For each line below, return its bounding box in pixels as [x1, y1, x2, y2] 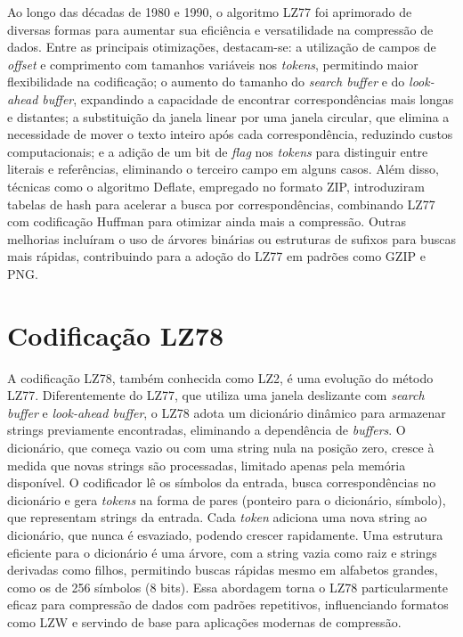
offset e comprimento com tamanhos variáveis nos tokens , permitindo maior [7, 54, 418, 73]
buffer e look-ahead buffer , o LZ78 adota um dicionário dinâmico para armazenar [7, 403, 446, 421]
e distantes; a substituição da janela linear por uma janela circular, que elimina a [7, 107, 450, 126]
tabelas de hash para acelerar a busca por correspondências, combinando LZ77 [7, 194, 435, 213]
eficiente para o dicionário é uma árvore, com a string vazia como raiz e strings [7, 543, 437, 561]
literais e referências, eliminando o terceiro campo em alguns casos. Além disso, [7, 159, 439, 178]
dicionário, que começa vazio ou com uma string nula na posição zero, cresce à [7, 438, 435, 456]
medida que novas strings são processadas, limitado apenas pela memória [7, 455, 406, 474]
